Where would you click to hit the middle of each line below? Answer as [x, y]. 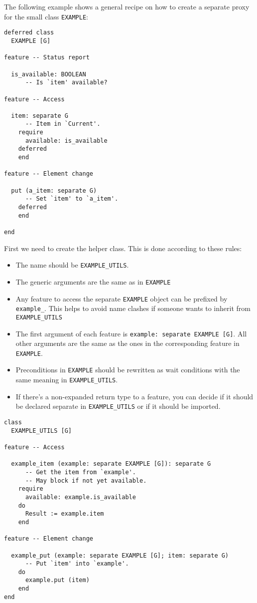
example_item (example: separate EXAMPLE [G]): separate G [111, 464]
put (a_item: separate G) [54, 190]
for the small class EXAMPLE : [46, 16]
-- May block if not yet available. [86, 480]
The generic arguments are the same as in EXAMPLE [93, 281]
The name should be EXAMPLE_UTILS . [72, 265]
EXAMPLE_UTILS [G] [42, 431]
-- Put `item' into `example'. [77, 564]
